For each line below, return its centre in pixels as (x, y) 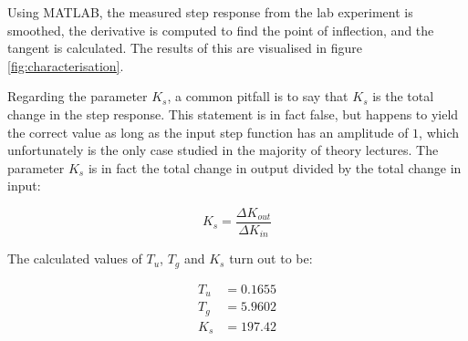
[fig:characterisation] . (66, 65)
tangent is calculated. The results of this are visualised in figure (185, 48)
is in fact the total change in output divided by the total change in (275, 167)
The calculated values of (75, 258)
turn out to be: (271, 258)
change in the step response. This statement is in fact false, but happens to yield (233, 114)
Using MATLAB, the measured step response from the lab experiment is (210, 12)
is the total (403, 96)
